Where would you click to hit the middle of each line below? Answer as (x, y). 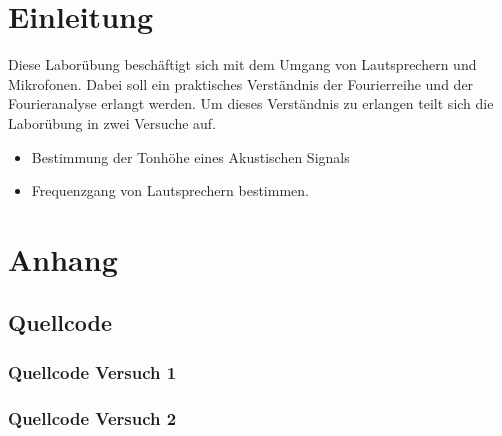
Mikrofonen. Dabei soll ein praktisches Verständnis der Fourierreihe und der (241, 83)
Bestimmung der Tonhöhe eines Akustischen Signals (190, 156)
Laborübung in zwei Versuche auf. (112, 122)
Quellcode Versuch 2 (92, 417)
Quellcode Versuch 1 (92, 371)
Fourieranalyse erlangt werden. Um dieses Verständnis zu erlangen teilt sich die (251, 103)
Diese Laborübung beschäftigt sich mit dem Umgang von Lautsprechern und (242, 64)
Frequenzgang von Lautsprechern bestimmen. (170, 190)
